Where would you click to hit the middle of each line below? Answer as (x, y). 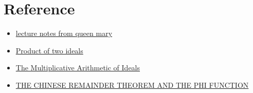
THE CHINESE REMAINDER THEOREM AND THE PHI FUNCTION (132, 85)
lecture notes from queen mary (64, 33)
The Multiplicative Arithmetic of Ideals (78, 68)
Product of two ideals (49, 50)
